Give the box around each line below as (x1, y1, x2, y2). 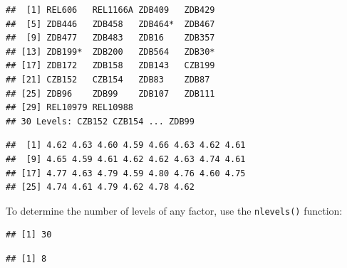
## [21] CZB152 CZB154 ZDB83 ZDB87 (6, 74, 210, 85)
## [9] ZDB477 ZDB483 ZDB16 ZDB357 (6, 33, 215, 43)
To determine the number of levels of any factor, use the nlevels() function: (6, 203, 343, 218)
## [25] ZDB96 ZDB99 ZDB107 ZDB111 (6, 88, 215, 99)
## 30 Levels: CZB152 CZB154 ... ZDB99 (6, 116, 195, 127)
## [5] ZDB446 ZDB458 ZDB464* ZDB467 (6, 18, 215, 29)
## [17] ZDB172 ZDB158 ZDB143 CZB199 (6, 60, 215, 71)
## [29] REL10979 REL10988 (6, 102, 133, 113)
